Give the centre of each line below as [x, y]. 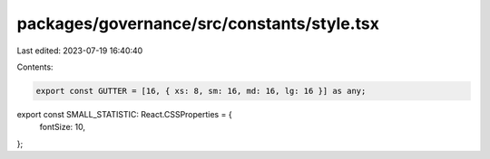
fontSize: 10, [63, 127]
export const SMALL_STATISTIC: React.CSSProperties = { [124, 114]
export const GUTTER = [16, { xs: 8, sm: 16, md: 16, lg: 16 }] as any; [201, 91]
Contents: [35, 67]
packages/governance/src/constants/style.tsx [198, 23]
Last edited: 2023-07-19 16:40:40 [80, 51]
